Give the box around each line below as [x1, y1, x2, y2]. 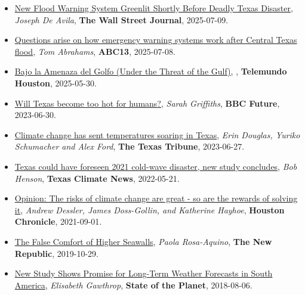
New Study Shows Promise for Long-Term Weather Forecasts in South [14, 267, 273, 280]
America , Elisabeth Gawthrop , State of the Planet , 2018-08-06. [14, 278, 252, 291]
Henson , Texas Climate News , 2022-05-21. [14, 172, 180, 184]
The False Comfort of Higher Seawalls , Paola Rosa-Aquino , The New [14, 235, 272, 247]
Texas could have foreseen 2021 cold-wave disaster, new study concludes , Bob [14, 160, 297, 172]
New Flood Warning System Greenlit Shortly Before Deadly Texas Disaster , [14, 2, 293, 14]
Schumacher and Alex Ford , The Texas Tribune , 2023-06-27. [14, 140, 245, 153]
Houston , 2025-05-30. [14, 76, 97, 89]
